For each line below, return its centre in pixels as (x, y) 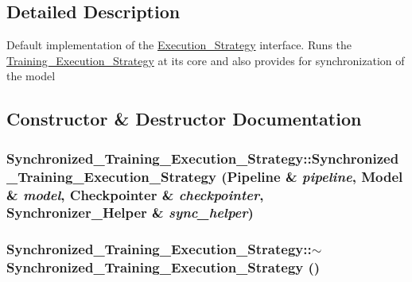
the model (31, 76)
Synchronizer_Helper (77, 212)
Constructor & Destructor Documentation (184, 119)
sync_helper (208, 212)
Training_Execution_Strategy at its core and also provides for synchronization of (206, 60)
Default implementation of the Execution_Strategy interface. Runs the (179, 45)
